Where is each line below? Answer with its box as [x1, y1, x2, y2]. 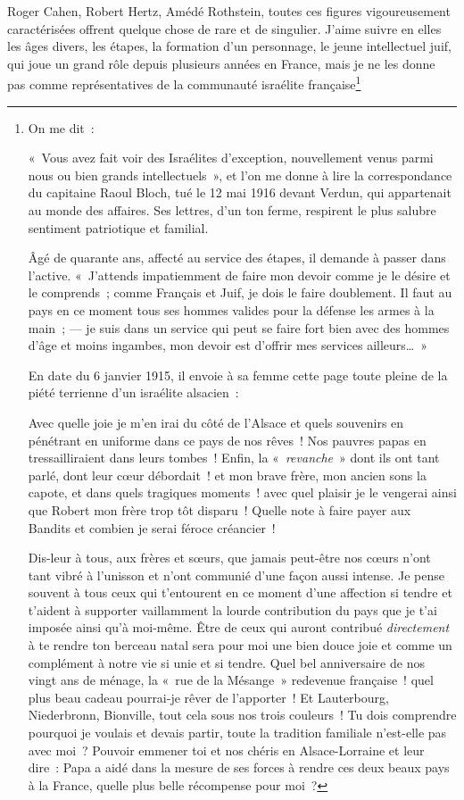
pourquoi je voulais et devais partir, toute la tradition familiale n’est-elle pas [28, 723, 447, 742]
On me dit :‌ [28, 118, 95, 137]
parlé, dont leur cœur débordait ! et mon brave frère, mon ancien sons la [28, 465, 427, 484]
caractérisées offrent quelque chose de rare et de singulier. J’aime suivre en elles [7, 19, 442, 37]
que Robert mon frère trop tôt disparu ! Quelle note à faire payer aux [28, 500, 411, 519]
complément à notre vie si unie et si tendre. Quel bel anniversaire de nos [28, 653, 425, 671]
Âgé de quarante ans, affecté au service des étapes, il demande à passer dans [28, 248, 446, 267]
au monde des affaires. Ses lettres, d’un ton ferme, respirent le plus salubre [28, 201, 436, 219]
